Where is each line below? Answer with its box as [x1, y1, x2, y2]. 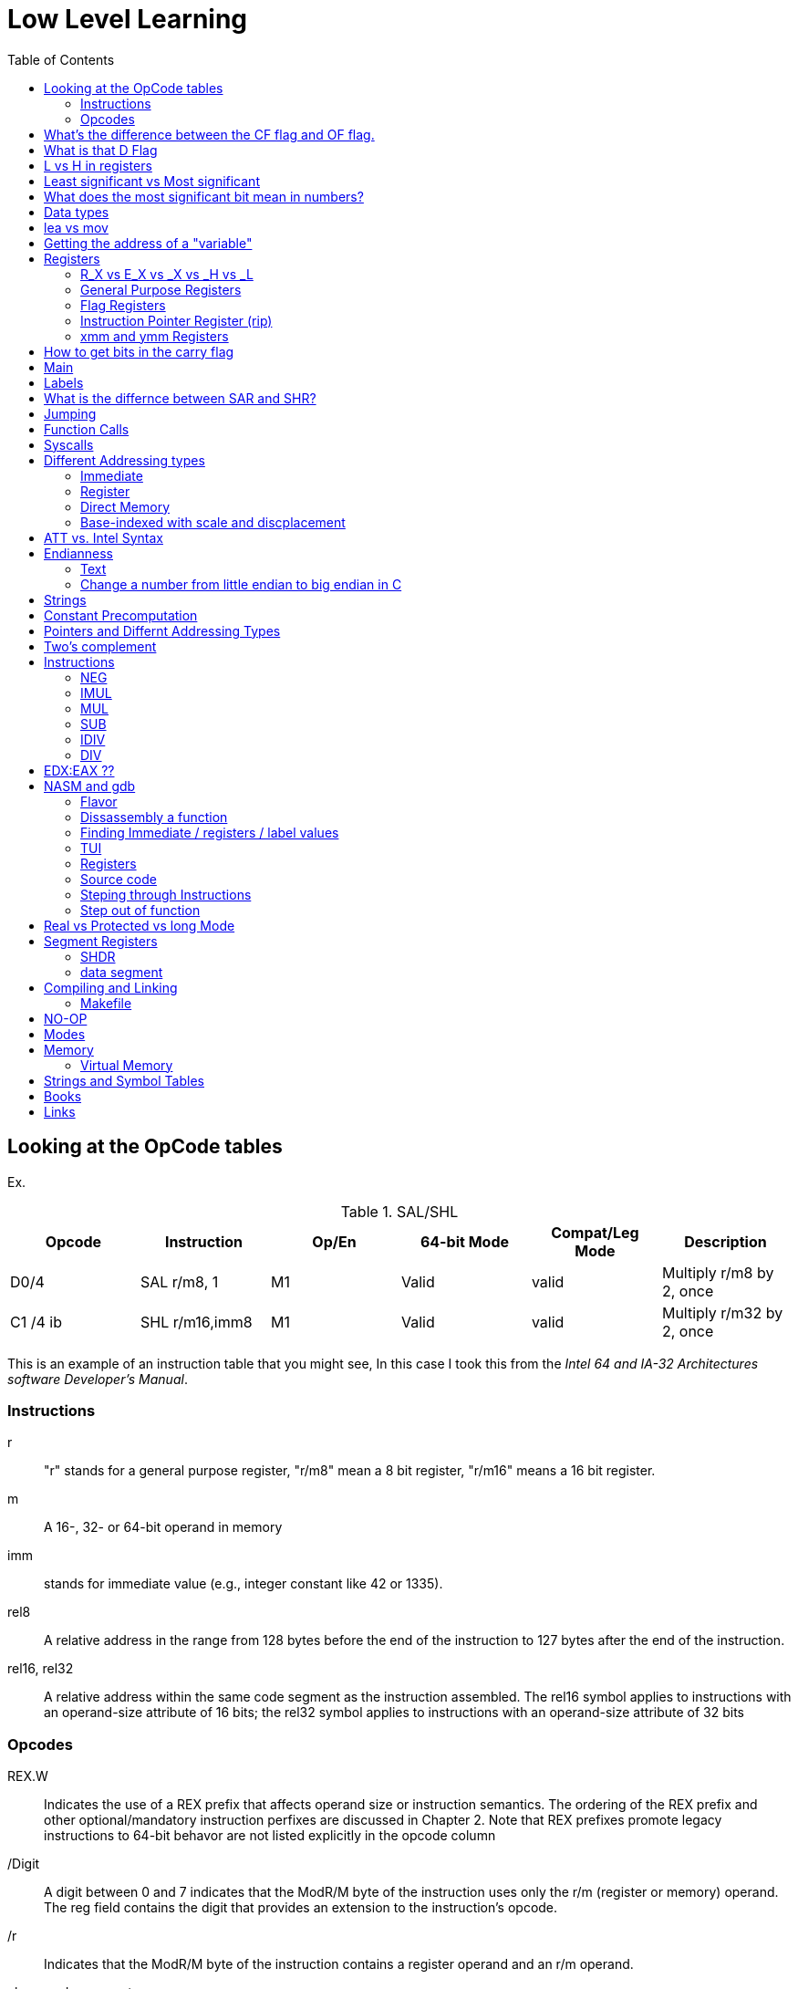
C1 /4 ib [10, 1312, 62, 1331]
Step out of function [80, 901, 201, 918]
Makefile [80, 994, 132, 1011]
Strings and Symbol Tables [44, 1072, 204, 1088]
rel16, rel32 [7, 1661, 74, 1677]
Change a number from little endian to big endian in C [80, 576, 402, 592]
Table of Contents [7, 51, 115, 68]
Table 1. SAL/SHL [340, 1202, 459, 1221]
